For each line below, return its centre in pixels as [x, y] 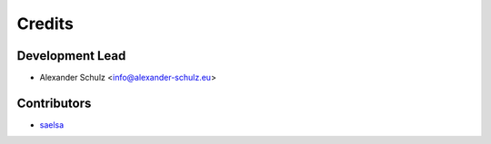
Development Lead [71, 56]
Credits [45, 24]
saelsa [52, 125]
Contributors [54, 103]
